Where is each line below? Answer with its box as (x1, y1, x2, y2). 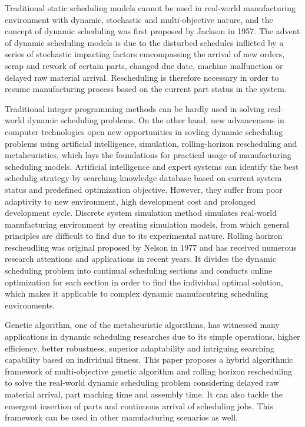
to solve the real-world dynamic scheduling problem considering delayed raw (5, 376, 279, 389)
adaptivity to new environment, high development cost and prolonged (5, 195, 256, 207)
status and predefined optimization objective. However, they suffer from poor (5, 183, 283, 195)
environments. (5, 298, 55, 311)
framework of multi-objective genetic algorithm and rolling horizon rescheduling (5, 364, 293, 377)
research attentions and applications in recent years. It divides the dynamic (5, 252, 276, 265)
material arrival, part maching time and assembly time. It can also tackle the (5, 388, 283, 400)
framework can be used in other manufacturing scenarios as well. (5, 411, 238, 423)
